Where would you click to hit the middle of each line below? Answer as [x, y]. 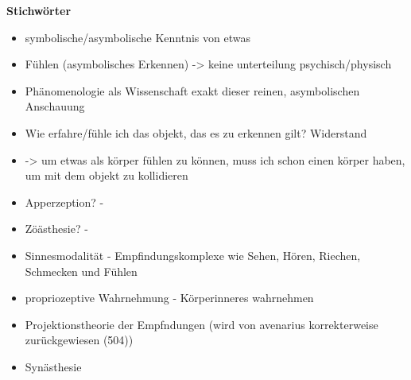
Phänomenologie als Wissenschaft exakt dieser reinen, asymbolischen [192, 90]
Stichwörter [39, 10]
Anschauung [55, 106]
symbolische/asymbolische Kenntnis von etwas [138, 37]
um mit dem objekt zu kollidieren [107, 175]
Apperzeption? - [64, 202]
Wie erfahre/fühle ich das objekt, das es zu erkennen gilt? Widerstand [196, 132]
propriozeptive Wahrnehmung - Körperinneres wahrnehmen [169, 298]
